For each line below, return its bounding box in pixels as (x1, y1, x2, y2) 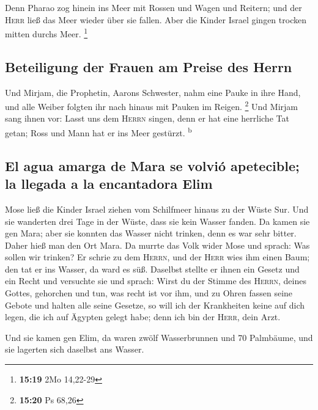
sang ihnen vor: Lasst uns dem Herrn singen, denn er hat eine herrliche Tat (5, 112, 289, 125)
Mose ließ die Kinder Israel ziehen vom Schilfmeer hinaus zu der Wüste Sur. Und (5, 202, 309, 215)
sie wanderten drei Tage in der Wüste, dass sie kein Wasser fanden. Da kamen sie (5, 214, 310, 227)
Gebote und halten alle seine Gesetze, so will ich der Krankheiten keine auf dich (5, 298, 305, 311)
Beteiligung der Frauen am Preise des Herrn (5, 57, 292, 76)
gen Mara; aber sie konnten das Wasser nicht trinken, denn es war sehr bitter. (5, 227, 297, 240)
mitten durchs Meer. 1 (5, 26, 88, 40)
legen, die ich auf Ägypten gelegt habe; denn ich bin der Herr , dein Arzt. (5, 310, 281, 323)
